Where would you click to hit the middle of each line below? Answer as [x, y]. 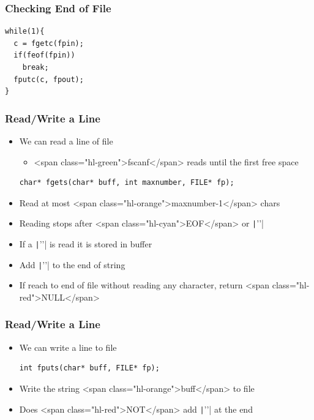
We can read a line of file [66, 141]
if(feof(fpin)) [44, 55]
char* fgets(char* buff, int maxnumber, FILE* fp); [127, 183]
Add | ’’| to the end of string [72, 264]
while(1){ [25, 32]
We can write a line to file [68, 347]
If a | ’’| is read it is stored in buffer [86, 244]
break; [36, 67]
